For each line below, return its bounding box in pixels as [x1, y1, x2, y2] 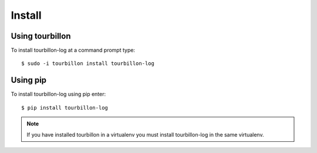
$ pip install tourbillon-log [21, 104, 109, 111]
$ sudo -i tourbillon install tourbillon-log [21, 60, 155, 67]
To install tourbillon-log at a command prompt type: [11, 47, 135, 54]
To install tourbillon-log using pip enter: [11, 91, 106, 98]
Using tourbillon [11, 31, 71, 41]
